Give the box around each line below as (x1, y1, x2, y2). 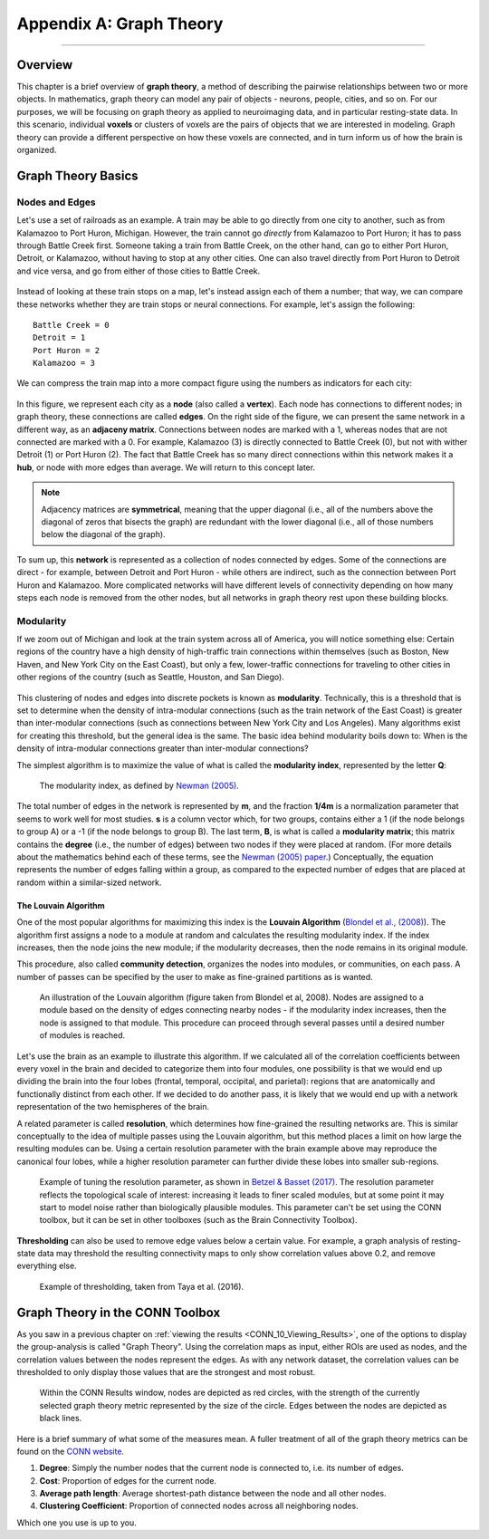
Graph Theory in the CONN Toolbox (16, 1304, 221, 1320)
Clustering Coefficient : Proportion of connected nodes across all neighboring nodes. (39, 1500, 359, 1512)
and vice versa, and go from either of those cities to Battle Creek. (16, 265, 261, 276)
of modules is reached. (39, 1030, 126, 1041)
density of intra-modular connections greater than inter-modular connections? (16, 743, 309, 754)
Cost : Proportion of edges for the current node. (39, 1475, 217, 1486)
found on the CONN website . (16, 1446, 125, 1457)
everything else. (16, 1260, 77, 1272)
